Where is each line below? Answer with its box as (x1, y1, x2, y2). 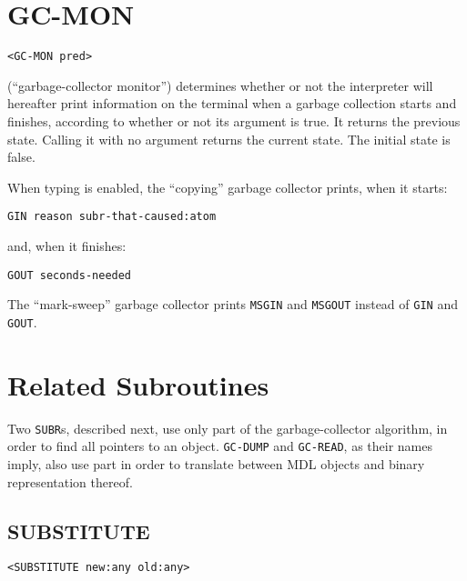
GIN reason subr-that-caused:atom (7, 210, 217, 224)
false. (7, 147, 36, 166)
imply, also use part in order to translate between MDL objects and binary (7, 455, 425, 473)
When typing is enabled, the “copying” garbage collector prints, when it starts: (7, 177, 448, 196)
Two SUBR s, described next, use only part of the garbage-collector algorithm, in (7, 418, 448, 437)
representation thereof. (7, 472, 133, 491)
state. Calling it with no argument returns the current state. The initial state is (7, 129, 451, 148)
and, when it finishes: (7, 236, 127, 255)
